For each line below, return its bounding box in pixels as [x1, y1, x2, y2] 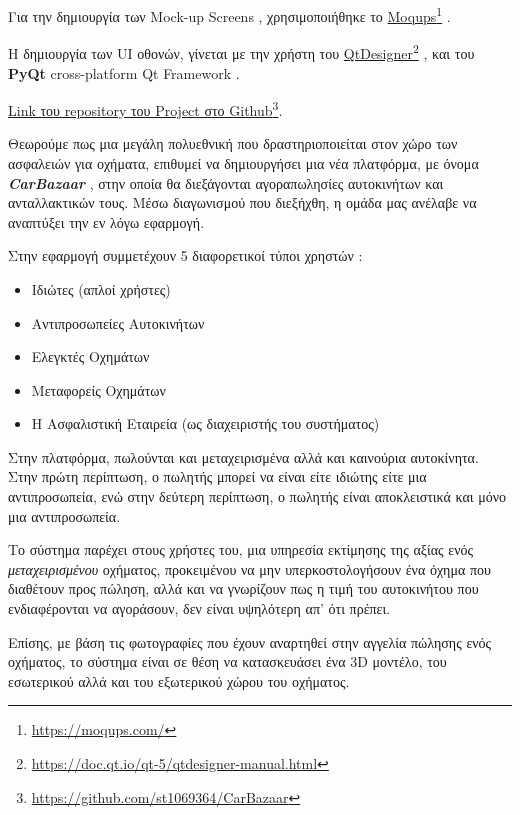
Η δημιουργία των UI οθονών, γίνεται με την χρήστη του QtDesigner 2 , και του [8, 40, 475, 63]
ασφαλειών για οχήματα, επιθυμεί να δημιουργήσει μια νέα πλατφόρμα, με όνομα [8, 152, 479, 173]
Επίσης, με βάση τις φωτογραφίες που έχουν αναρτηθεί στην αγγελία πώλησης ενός [8, 631, 492, 652]
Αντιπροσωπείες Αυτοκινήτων [31, 312, 205, 333]
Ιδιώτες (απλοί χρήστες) [31, 278, 171, 299]
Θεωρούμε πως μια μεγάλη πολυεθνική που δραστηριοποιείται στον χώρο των [8, 133, 458, 154]
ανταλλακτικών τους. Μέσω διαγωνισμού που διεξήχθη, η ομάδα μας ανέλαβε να [8, 192, 477, 213]
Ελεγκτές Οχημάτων [31, 346, 150, 367]
